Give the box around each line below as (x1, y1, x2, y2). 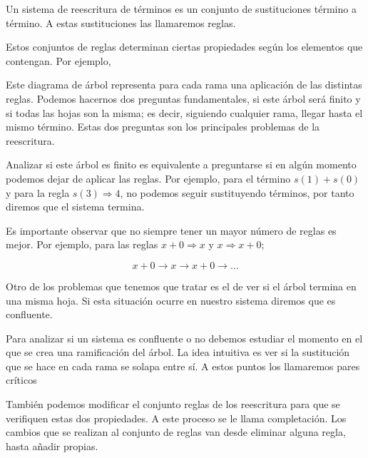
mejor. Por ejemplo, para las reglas (6, 237, 158, 252)
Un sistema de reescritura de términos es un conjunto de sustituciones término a (6, 1, 357, 16)
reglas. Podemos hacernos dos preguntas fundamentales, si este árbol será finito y (6, 91, 361, 106)
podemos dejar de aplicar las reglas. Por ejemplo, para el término (6, 171, 291, 185)
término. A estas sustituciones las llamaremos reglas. (6, 15, 236, 30)
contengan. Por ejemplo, (6, 53, 111, 68)
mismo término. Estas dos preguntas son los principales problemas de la (6, 119, 320, 134)
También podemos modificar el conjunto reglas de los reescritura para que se (6, 397, 340, 412)
